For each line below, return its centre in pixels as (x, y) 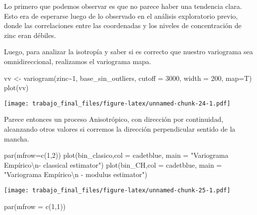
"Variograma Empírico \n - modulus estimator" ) (76, 174)
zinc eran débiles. (30, 35)
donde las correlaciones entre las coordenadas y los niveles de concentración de (123, 25)
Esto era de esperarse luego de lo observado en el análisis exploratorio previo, (121, 16)
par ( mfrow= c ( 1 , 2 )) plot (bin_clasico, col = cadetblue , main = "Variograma (116, 155)
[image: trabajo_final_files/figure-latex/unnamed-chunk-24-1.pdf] (117, 103)
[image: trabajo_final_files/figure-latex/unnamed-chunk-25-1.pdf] (117, 190)
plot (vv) (16, 88)
